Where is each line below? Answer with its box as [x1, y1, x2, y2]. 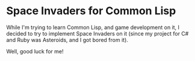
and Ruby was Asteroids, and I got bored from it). [6, 36, 128, 43]
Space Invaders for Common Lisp [6, 4, 176, 18]
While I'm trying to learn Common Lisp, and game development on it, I [6, 24, 179, 31]
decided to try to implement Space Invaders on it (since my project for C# [6, 30, 189, 37]
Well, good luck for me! [6, 47, 64, 54]
